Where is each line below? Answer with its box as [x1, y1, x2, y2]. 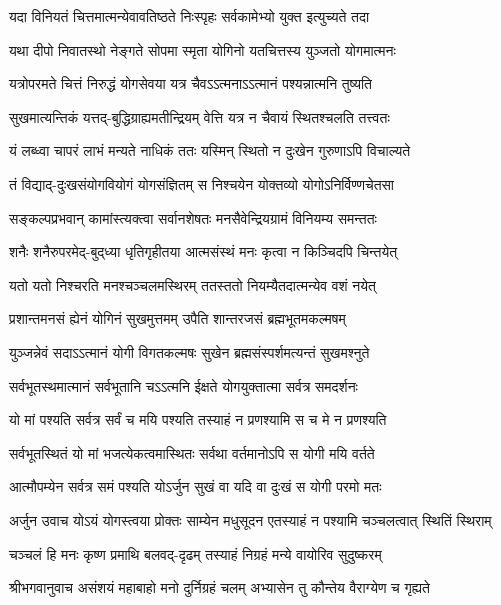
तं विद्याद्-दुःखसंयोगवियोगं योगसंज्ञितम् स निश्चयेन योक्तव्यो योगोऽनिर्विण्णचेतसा [9, 173, 395, 194]
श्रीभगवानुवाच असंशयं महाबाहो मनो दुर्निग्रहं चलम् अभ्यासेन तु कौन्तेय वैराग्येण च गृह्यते [9, 577, 430, 598]
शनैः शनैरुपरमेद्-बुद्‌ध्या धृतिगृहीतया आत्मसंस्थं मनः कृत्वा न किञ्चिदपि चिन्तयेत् [9, 241, 398, 262]
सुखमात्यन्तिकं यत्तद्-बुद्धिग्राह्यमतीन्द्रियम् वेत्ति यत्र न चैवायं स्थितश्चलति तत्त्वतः [9, 106, 390, 127]
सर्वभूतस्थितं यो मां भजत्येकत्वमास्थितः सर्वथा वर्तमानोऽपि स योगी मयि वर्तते [9, 442, 375, 463]
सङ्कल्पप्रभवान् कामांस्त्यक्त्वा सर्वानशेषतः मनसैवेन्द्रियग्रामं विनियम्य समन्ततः [9, 207, 377, 228]
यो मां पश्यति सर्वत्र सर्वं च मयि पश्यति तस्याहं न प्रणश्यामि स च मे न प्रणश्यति [9, 409, 387, 430]
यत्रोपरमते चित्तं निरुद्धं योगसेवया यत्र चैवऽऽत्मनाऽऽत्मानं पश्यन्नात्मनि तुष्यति [9, 73, 372, 94]
